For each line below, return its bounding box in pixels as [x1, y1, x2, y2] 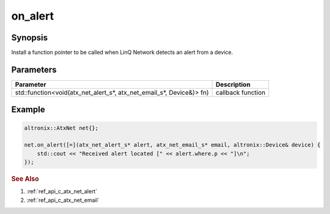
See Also [11, 175, 39, 183]
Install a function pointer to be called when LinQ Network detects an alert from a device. [11, 49, 233, 56]
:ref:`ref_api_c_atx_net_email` [26, 196, 100, 204]
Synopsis [11, 32, 48, 43]
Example [11, 105, 45, 115]
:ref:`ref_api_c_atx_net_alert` [26, 188, 98, 195]
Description [215, 80, 251, 89]
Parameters [11, 64, 57, 75]
